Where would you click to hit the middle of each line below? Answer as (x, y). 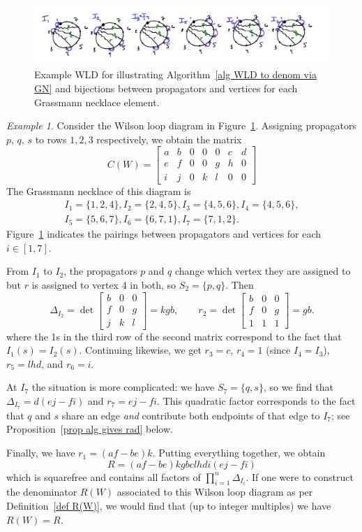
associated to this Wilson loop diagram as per (215, 492)
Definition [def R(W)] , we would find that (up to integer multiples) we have (169, 506)
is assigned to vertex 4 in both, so (104, 284)
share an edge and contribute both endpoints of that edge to (191, 415)
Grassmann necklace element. (97, 102)
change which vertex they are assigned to (263, 271)
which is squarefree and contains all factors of (104, 476)
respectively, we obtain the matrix (169, 139)
